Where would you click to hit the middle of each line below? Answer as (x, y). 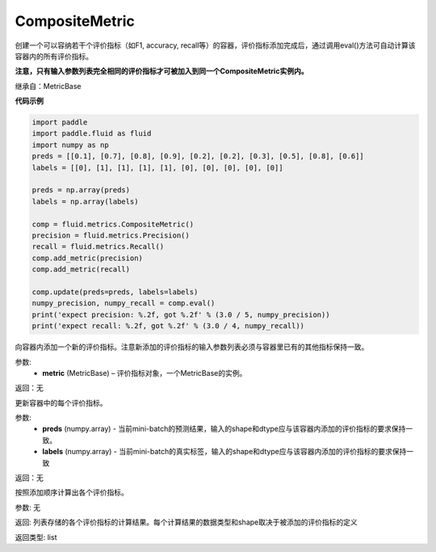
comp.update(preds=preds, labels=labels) (115, 292)
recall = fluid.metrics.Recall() (98, 247)
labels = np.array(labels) (85, 201)
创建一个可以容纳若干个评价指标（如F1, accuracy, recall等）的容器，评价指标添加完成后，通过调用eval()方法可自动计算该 (215, 45)
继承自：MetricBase (48, 86)
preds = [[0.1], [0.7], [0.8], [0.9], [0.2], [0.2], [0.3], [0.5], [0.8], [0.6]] (198, 156)
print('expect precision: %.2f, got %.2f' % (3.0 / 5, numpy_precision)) (181, 314)
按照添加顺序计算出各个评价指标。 (71, 492)
